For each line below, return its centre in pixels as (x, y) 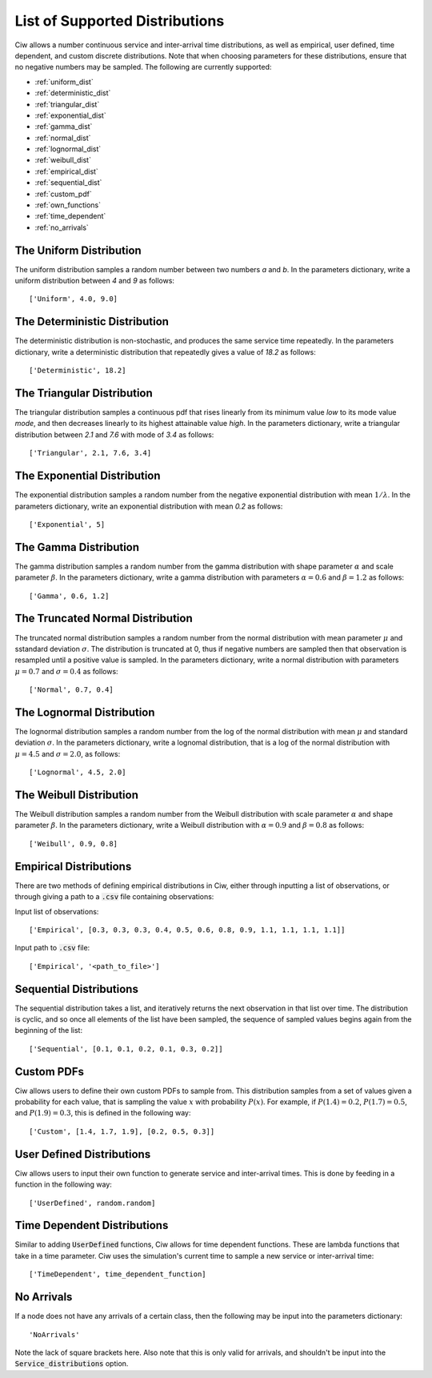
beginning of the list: (49, 1030)
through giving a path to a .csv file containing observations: (114, 897)
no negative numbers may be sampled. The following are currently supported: (143, 67)
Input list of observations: (57, 911)
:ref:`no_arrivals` (62, 227)
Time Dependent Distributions (92, 1225)
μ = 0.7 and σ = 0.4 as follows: (67, 671)
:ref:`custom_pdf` (63, 194)
